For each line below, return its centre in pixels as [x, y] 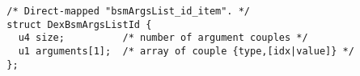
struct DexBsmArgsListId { [79, 24]
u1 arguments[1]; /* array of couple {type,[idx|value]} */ [186, 51]
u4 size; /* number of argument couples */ [163, 38]
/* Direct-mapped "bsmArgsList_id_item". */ [128, 11]
